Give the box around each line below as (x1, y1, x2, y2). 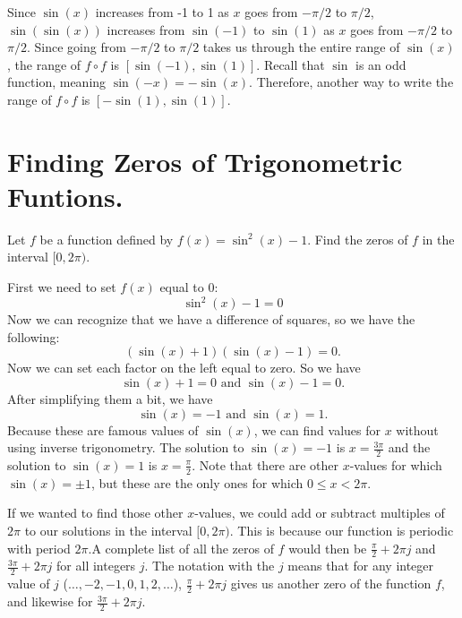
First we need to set (7, 278, 116, 296)
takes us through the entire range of (202, 38, 400, 56)
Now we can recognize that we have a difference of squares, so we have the (7, 310, 415, 329)
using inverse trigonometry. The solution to (7, 438, 244, 457)
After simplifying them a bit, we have (7, 389, 213, 408)
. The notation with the (144, 556, 275, 575)
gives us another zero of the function (230, 574, 432, 593)
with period (7, 538, 71, 557)
